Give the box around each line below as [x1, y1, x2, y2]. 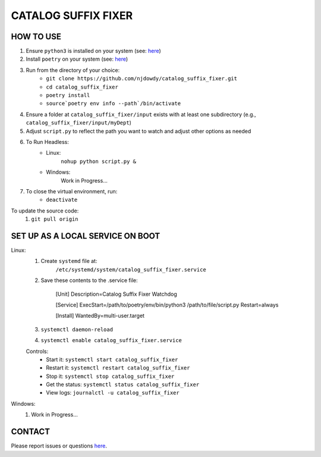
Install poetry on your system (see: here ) [26, 55, 128, 62]
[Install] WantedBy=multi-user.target [55, 312, 145, 320]
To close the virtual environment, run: [26, 187, 118, 195]
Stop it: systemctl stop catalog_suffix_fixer [46, 373, 175, 380]
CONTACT [11, 427, 51, 437]
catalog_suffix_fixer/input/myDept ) [26, 119, 132, 126]
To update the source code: [11, 207, 79, 214]
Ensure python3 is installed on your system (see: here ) [26, 48, 162, 55]
